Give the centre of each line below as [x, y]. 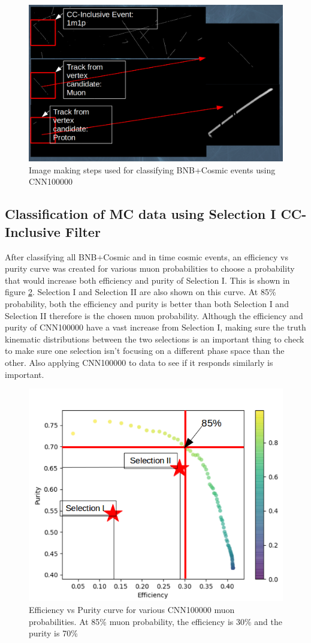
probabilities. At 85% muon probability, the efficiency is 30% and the [155, 621]
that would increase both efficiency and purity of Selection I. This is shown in [147, 280]
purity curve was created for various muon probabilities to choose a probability [150, 268]
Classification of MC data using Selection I [141, 214]
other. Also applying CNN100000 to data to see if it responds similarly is [139, 362]
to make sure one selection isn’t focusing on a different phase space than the [145, 351]
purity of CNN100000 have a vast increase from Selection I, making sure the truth [155, 327]
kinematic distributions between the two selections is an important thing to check [155, 339]
